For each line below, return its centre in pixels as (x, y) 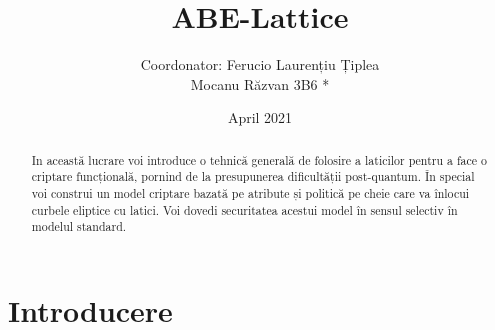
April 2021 (260, 117)
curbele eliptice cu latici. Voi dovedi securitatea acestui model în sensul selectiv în (244, 209)
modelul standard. (79, 226)
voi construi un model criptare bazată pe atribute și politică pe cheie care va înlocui (250, 193)
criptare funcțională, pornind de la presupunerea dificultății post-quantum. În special (253, 176)
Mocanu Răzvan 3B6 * (260, 83)
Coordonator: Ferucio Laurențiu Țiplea (260, 64)
